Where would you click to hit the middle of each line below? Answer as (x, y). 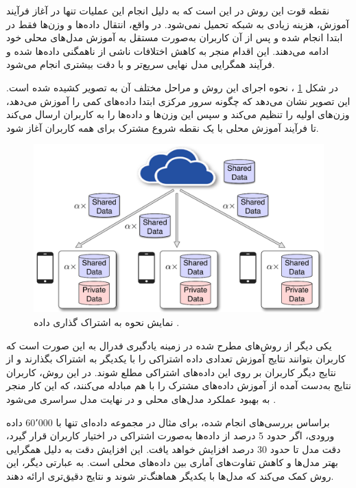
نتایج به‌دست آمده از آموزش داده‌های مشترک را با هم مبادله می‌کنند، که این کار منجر (179, 385)
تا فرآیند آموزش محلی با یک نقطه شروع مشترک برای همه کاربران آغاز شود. (163, 127)
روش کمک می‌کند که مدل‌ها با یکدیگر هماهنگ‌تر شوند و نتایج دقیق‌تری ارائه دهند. (170, 476)
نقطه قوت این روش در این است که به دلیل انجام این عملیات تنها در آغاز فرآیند (168, 10)
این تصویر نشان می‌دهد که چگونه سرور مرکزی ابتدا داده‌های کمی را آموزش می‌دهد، (178, 101)
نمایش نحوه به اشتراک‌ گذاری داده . (107, 322)
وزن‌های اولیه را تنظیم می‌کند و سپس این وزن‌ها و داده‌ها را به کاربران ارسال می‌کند (178, 114)
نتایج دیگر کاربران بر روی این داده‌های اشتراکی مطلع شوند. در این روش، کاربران (171, 372)
